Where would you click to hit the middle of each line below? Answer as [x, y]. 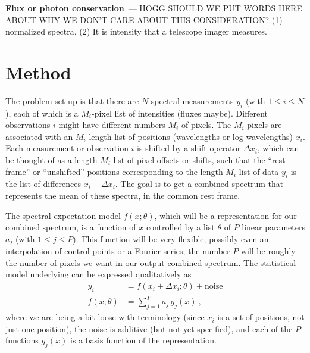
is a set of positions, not [261, 317]
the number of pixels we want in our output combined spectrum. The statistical [151, 262]
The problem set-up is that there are [72, 100]
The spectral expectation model [63, 215]
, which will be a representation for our [226, 215]
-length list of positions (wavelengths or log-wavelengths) [190, 136]
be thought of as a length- [53, 160]
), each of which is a [42, 113]
